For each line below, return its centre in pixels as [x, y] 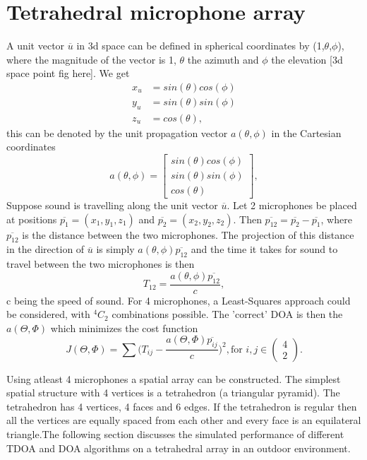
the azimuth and [223, 59]
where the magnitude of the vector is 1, [91, 59]
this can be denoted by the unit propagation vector [117, 132]
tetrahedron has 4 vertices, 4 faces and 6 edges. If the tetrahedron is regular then [182, 406]
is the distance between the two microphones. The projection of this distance [188, 234]
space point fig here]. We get [68, 73]
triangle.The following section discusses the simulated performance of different [175, 434]
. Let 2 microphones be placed [292, 205]
